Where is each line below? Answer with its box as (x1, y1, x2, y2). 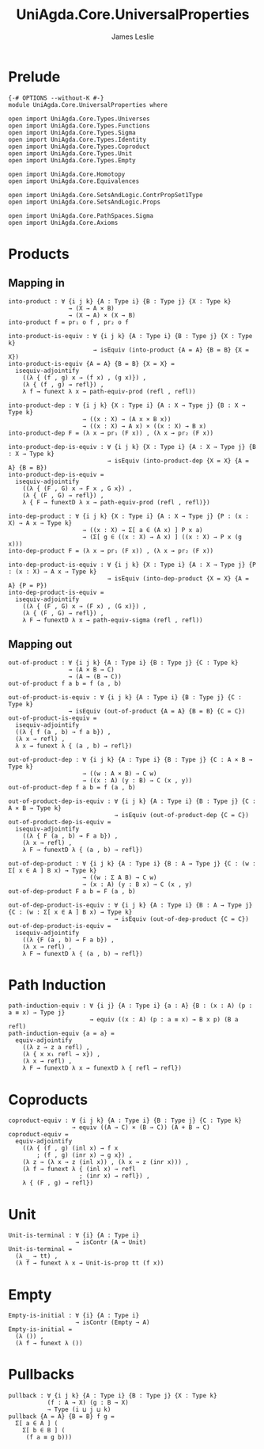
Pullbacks (8, 1366, 75, 1383)
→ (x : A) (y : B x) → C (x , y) (82, 880, 193, 888)
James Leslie (111, 32, 155, 41)
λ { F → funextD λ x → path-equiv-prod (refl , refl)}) (22, 498, 211, 506)
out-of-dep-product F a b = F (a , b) (8, 887, 136, 896)
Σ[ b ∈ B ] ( (22, 1427, 66, 1435)
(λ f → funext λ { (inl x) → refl (22, 1166, 136, 1173)
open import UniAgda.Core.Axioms (8, 219, 119, 226)
